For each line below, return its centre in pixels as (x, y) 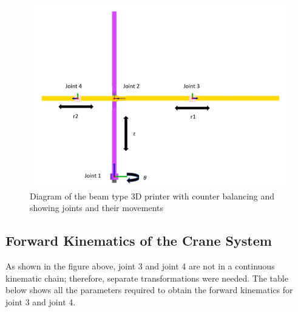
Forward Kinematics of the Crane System (139, 241)
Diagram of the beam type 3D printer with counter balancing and (152, 196)
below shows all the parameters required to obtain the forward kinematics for (149, 290)
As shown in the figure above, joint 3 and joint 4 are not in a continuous (140, 265)
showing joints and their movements (97, 208)
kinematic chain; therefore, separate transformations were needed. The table (147, 278)
